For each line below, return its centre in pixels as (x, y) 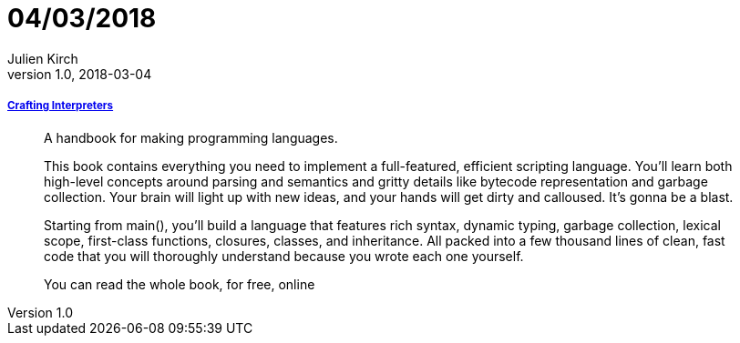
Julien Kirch (43, 58)
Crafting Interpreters (61, 106)
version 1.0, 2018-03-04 (80, 74)
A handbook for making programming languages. (191, 137)
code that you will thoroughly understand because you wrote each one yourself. (284, 256)
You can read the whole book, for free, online (180, 284)
